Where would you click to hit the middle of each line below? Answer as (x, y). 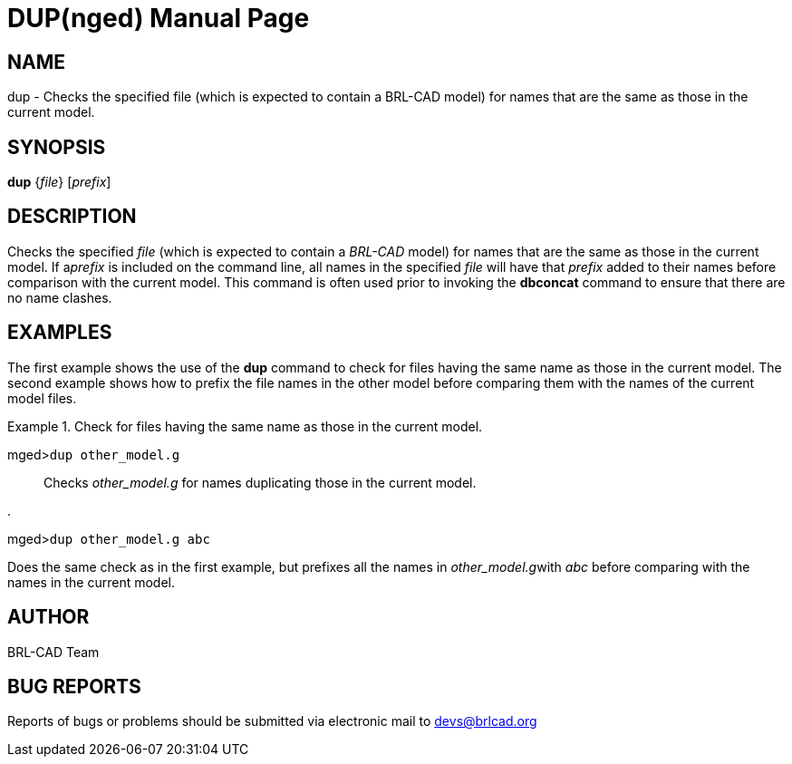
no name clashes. (60, 297)
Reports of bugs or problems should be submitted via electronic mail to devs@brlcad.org (272, 721)
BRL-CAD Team (53, 652)
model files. (42, 398)
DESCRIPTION (72, 217)
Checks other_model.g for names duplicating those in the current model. (260, 482)
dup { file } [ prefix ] (59, 182)
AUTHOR (48, 617)
